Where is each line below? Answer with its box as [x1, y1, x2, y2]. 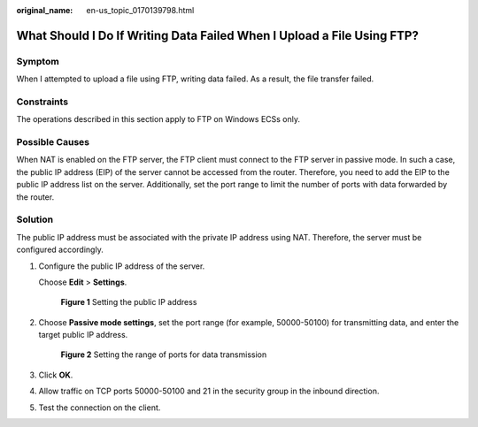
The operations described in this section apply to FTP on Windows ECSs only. [16, 114, 301, 125]
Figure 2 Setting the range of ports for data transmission [60, 349, 267, 360]
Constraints [16, 95, 69, 108]
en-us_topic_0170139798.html [86, 5, 195, 15]
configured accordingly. [16, 244, 104, 255]
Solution [16, 213, 54, 225]
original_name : [16, 5, 73, 15]
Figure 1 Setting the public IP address [60, 297, 197, 308]
